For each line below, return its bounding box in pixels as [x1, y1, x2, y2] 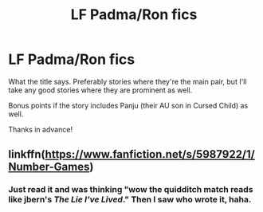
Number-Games [8, 160, 90, 174]
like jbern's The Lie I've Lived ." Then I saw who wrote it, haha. [8, 194, 252, 205]
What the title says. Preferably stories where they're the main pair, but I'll [8, 77, 247, 86]
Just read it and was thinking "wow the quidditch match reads [8, 184, 253, 195]
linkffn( [8, 147, 45, 161]
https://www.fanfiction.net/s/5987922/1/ [45, 147, 255, 161]
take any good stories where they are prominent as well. [8, 85, 193, 95]
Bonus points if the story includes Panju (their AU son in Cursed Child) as [8, 100, 249, 110]
